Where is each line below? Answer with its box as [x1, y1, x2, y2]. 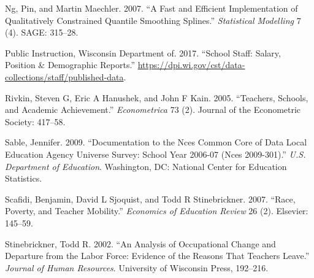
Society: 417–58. [5, 115, 66, 128]
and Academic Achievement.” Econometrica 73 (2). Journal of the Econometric [5, 103, 301, 116]
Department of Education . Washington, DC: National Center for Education [5, 160, 287, 172]
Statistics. [5, 172, 42, 185]
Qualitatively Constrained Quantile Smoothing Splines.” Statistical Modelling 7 [5, 14, 301, 26]
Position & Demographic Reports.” [5, 58, 135, 71]
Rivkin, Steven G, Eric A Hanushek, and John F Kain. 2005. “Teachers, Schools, [5, 91, 308, 104]
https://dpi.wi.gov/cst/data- [137, 58, 245, 71]
